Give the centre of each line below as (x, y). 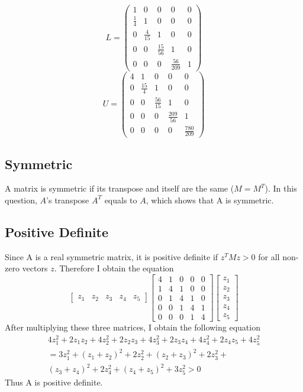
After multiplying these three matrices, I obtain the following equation (133, 327)
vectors (35, 268)
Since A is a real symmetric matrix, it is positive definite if (112, 256)
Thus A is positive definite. (54, 382)
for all (269, 256)
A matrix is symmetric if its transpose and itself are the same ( (120, 188)
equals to (121, 200)
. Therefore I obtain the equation (114, 268)
